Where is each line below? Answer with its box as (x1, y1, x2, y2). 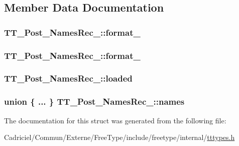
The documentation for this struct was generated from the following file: (4, 115, 226, 125)
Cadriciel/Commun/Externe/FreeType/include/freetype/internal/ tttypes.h (4, 132, 235, 142)
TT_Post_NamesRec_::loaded (4, 72, 133, 85)
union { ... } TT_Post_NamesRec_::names (4, 95, 185, 108)
